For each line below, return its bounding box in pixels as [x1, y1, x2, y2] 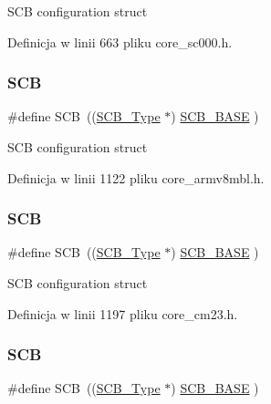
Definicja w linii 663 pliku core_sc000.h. [7, 32, 233, 51]
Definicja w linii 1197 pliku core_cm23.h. [7, 304, 238, 323]
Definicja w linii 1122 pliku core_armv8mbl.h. [7, 168, 265, 187]
